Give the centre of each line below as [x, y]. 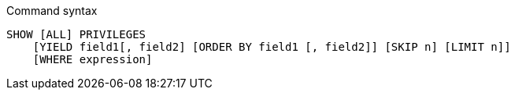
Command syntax [52, 11]
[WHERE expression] [93, 59]
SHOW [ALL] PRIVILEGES [76, 34]
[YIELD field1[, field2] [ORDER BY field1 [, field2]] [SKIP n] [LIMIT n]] [272, 47]
